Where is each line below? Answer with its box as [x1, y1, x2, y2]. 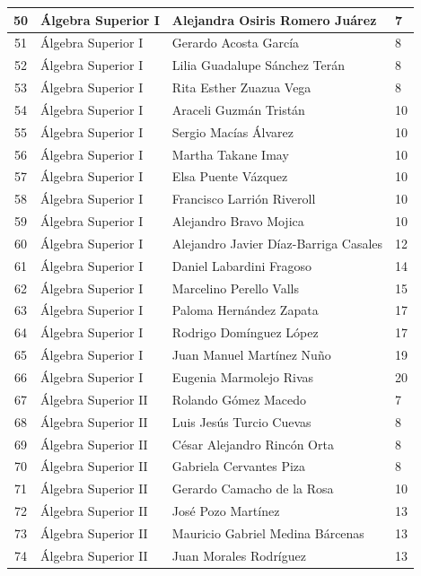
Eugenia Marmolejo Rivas [171, 368, 314, 386]
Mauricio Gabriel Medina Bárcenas [171, 523, 364, 542]
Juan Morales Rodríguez [171, 545, 306, 564]
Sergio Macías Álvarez [171, 122, 294, 141]
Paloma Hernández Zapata [171, 301, 319, 319]
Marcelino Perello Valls [171, 278, 299, 297]
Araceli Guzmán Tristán [171, 100, 305, 118]
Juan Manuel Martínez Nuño [171, 345, 331, 364]
